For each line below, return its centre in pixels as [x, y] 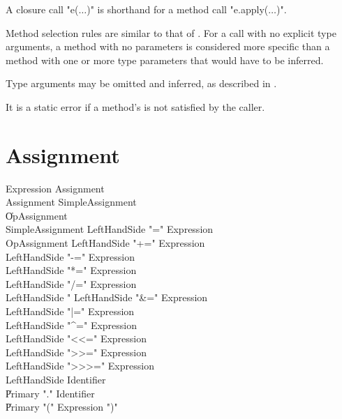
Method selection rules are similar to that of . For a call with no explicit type [171, 32]
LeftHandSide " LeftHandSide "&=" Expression [107, 297]
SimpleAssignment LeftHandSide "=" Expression [110, 229]
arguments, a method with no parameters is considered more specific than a [168, 46]
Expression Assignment [55, 188]
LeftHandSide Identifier [56, 379]
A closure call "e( [42, 9]
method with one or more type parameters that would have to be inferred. [165, 60]
